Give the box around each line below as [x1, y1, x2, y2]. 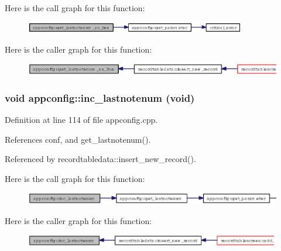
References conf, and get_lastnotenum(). [5, 133, 151, 145]
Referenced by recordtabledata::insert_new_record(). [5, 153, 196, 165]
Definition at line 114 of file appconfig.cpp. [5, 113, 158, 125]
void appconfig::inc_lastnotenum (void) [5, 90, 195, 105]
